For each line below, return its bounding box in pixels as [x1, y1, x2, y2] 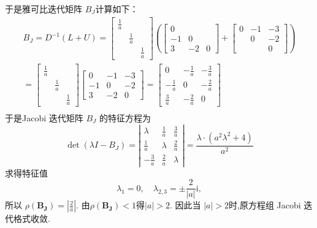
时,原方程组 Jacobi [228, 199, 301, 211]
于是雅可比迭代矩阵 [5, 2, 82, 15]
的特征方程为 [99, 111, 151, 124]
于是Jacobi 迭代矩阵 [5, 111, 83, 124]
